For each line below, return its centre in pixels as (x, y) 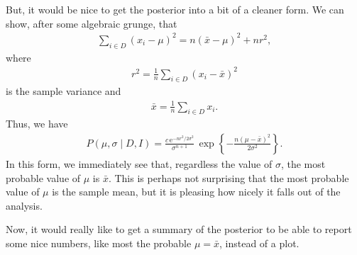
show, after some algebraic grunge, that (92, 23)
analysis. (24, 205)
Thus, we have (37, 124)
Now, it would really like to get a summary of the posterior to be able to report (179, 229)
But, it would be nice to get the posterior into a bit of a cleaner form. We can (175, 9)
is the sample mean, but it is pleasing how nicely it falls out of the (196, 192)
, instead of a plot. (259, 243)
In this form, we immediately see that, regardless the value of (139, 164)
